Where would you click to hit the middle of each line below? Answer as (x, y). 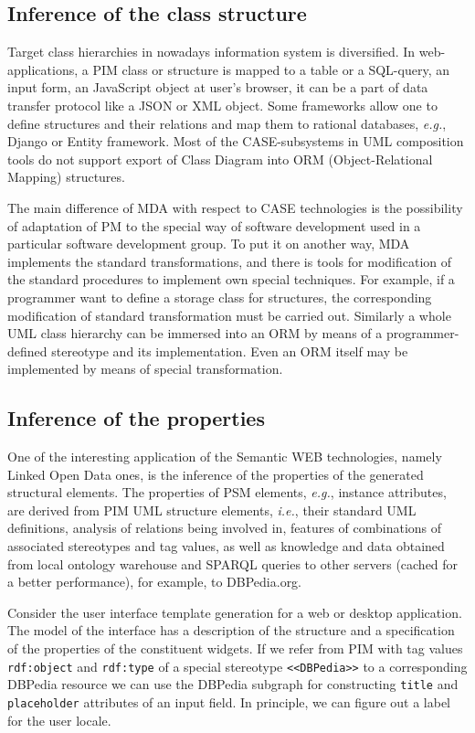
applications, (43, 69)
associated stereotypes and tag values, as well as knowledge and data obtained (226, 546)
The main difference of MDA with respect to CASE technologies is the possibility (235, 207)
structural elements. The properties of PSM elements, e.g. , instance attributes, (227, 492)
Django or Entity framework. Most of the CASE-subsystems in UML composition (236, 141)
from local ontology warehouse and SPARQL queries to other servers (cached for (233, 563)
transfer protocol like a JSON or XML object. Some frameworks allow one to (222, 105)
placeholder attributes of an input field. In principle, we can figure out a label (229, 701)
